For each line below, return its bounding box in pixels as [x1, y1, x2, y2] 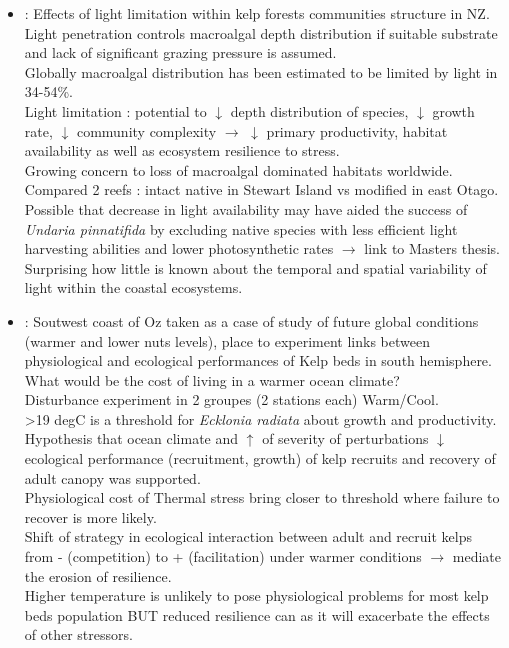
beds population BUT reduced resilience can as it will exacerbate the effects [24, 604, 490, 625]
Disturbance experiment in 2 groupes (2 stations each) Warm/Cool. [24, 389, 439, 410]
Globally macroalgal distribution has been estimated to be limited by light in [24, 61, 498, 82]
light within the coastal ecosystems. [24, 277, 243, 298]
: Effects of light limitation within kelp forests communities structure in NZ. [24, 3, 490, 23]
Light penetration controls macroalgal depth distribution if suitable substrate [24, 22, 498, 43]
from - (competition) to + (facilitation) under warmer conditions [24, 546, 422, 567]
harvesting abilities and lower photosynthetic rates [24, 238, 334, 259]
